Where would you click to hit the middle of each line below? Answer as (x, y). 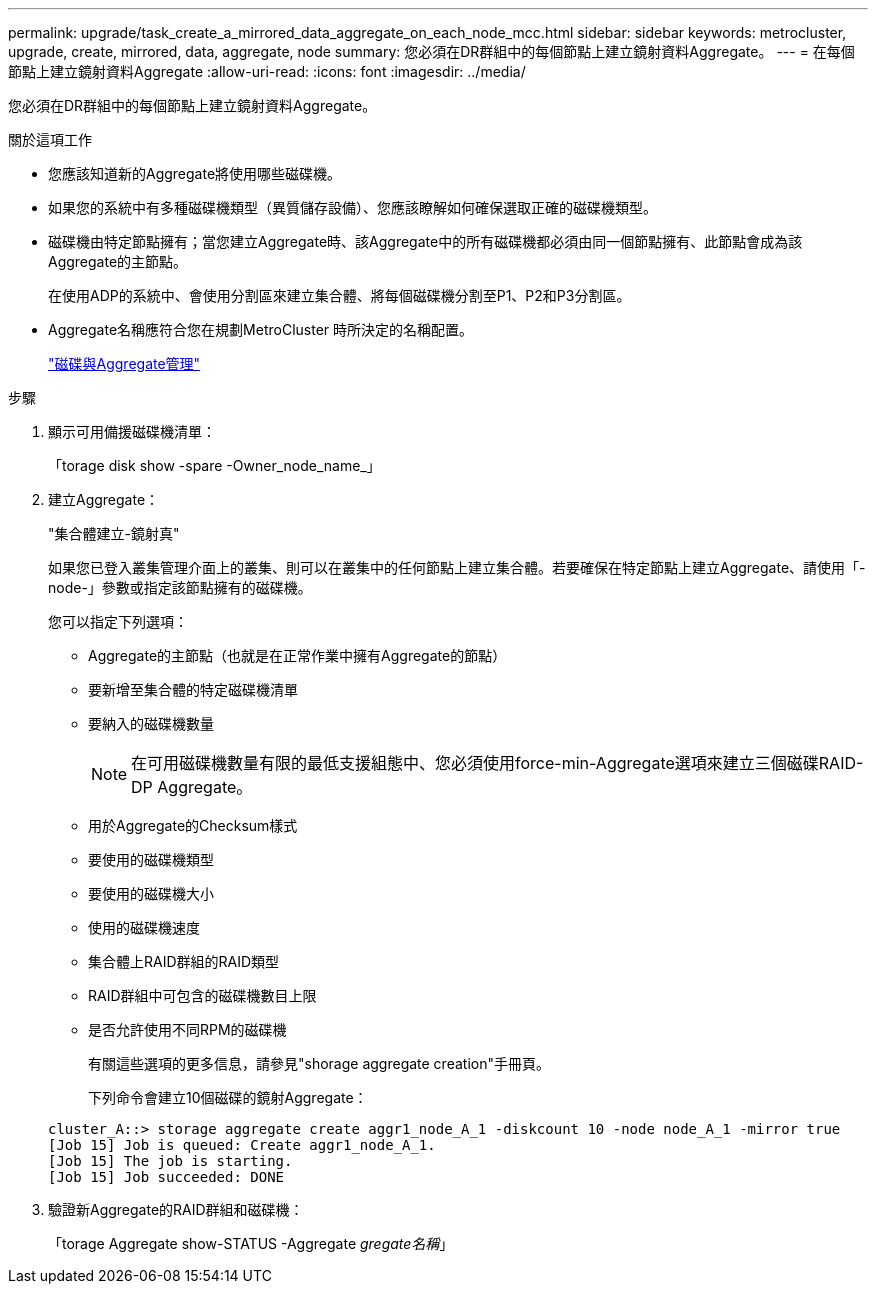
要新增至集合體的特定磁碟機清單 (193, 689)
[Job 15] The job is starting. (170, 1161)
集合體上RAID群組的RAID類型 (184, 961)
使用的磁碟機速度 (144, 927)
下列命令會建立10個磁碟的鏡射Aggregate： (228, 1097)
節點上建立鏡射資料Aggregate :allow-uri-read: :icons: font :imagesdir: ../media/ (267, 71)
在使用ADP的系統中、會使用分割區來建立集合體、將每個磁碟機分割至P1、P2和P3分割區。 (339, 295)
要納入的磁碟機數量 (151, 723)
